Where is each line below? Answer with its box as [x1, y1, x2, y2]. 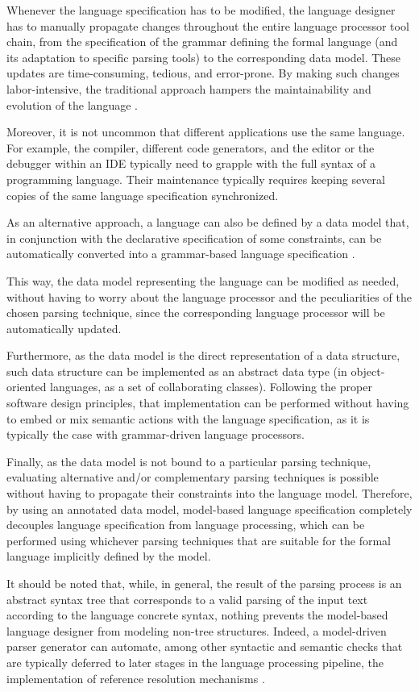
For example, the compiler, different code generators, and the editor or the [6, 139, 375, 156]
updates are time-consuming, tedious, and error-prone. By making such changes [6, 65, 400, 81]
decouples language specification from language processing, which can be [6, 516, 365, 533]
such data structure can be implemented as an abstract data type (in [6, 362, 347, 379]
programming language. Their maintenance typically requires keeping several [6, 170, 385, 187]
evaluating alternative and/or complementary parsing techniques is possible [6, 469, 379, 486]
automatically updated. [6, 319, 122, 336]
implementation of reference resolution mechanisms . [6, 669, 265, 686]
